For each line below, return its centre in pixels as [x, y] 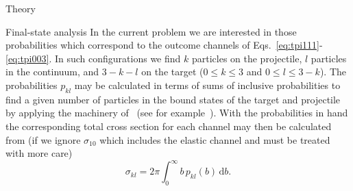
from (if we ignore [43, 139]
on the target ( [172, 72]
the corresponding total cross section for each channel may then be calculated [169, 126]
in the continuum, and [52, 72]
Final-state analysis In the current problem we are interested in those [151, 31]
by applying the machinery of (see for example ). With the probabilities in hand [177, 113]
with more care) [39, 153]
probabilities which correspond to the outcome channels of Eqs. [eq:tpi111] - [164, 45]
